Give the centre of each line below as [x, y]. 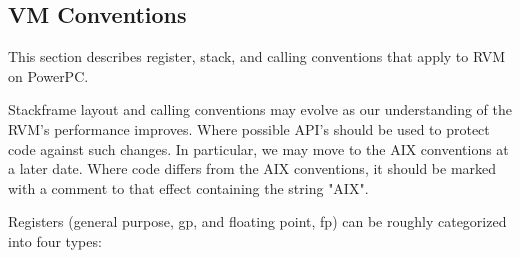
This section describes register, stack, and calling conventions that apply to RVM [257, 56]
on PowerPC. [48, 75]
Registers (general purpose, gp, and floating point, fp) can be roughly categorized [257, 221]
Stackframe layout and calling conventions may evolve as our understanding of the [260, 109]
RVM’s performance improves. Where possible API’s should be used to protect [249, 128]
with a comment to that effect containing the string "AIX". [188, 187]
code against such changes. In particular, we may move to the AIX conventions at [258, 148]
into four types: [55, 240]
